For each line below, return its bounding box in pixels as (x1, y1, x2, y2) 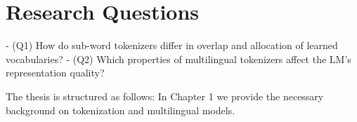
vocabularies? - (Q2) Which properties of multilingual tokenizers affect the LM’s (6, 51, 351, 66)
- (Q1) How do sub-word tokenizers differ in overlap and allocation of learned (6, 38, 338, 53)
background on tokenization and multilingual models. (6, 102, 235, 117)
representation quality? (6, 65, 105, 80)
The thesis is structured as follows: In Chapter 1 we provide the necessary (6, 88, 324, 103)
